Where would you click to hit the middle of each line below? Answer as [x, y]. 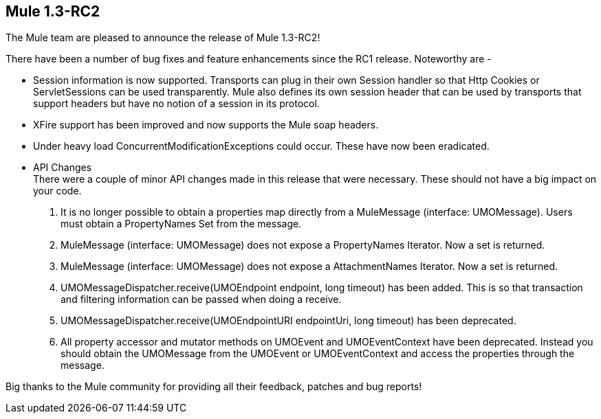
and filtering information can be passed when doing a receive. [201, 299]
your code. [57, 191]
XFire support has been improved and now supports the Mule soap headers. [206, 125]
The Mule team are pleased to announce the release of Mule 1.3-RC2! [163, 38]
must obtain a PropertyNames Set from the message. [181, 224]
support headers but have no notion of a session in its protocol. [176, 104]
